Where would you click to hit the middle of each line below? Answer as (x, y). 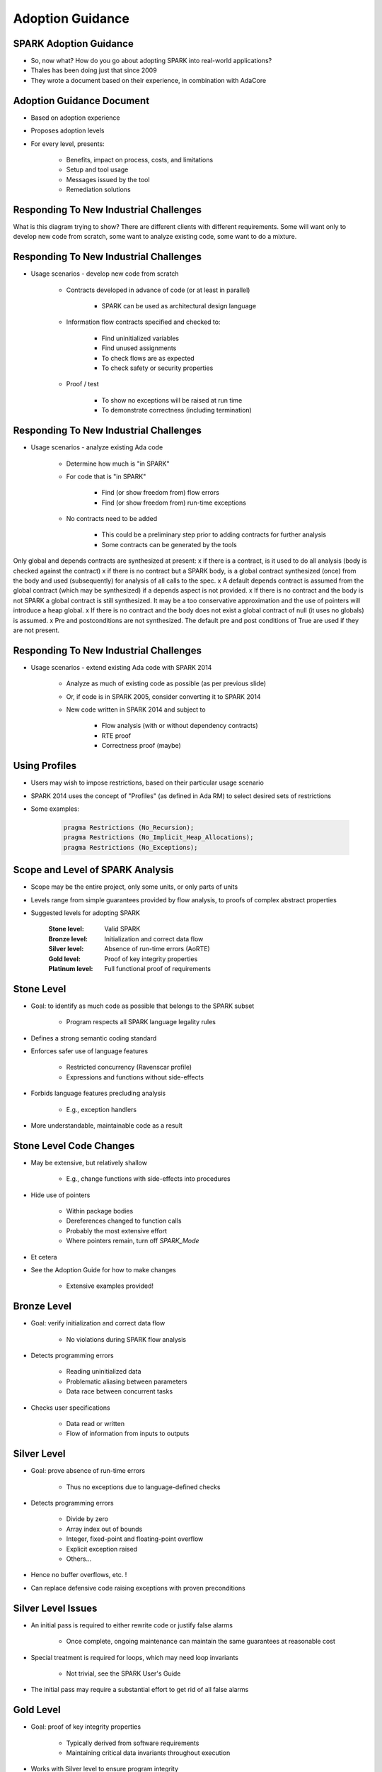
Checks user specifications (70, 1408)
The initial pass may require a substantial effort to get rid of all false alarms (140, 1690)
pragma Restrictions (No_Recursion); (129, 827)
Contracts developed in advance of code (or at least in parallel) (158, 290)
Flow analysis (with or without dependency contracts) (180, 726)
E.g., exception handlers (102, 1109)
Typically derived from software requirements (133, 1743)
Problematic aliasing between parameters (127, 1381)
